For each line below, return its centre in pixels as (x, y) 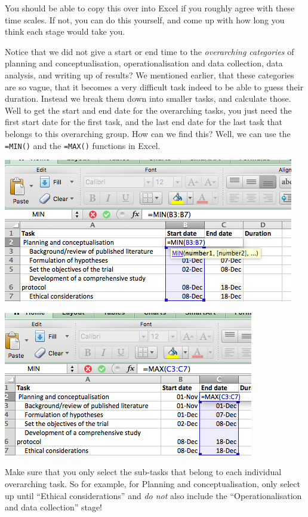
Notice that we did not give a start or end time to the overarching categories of (150, 51)
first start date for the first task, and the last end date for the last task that (144, 122)
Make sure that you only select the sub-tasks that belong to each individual (143, 472)
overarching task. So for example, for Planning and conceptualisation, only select (153, 483)
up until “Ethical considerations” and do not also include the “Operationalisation (153, 495)
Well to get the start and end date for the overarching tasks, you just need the (148, 110)
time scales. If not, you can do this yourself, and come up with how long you (145, 19)
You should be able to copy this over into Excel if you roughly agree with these (150, 8)
